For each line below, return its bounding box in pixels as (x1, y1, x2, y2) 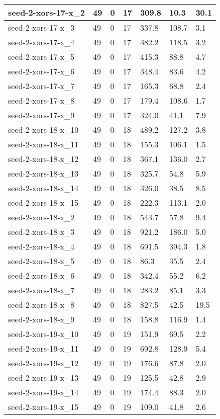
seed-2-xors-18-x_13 (8, 167, 79, 179)
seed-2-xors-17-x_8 (8, 95, 75, 106)
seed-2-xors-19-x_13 (8, 372, 79, 383)
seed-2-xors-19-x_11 (8, 343, 79, 354)
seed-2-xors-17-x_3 (8, 22, 75, 33)
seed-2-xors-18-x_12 (8, 153, 79, 164)
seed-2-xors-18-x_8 (8, 299, 75, 310)
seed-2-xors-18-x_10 (8, 124, 79, 135)
